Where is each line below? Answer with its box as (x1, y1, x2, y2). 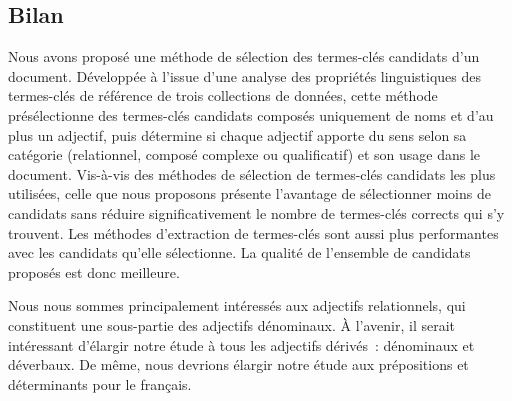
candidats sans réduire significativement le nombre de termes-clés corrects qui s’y (8, 202, 505, 223)
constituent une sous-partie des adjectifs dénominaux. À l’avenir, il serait (8, 314, 456, 335)
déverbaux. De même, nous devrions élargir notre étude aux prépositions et (8, 354, 469, 375)
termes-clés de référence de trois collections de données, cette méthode (8, 85, 438, 106)
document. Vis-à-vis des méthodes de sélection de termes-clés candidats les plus (8, 163, 496, 184)
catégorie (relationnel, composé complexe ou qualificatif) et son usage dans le (8, 144, 481, 165)
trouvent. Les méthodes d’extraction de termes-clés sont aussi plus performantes (8, 222, 499, 243)
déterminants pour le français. (8, 373, 192, 394)
